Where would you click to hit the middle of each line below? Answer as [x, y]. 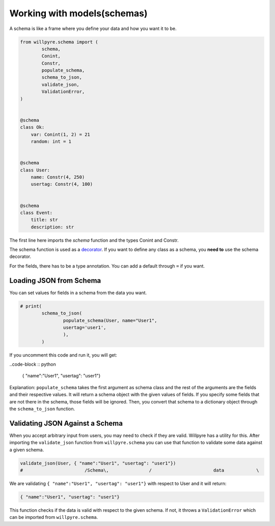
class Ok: [32, 127]
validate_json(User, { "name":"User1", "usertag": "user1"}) [98, 463]
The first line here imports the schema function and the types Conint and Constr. [94, 240]
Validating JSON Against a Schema [66, 423]
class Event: [36, 213]
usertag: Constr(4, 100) [62, 184]
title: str [44, 220]
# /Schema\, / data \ [140, 470]
